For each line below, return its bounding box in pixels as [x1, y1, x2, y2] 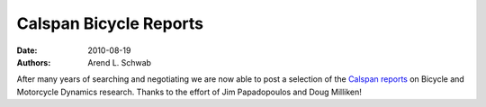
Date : [16, 45, 38, 56]
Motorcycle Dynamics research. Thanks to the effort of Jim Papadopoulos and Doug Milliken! [16, 86, 362, 97]
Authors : [16, 57, 51, 67]
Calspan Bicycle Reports [16, 13, 204, 33]
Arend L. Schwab [87, 57, 152, 67]
